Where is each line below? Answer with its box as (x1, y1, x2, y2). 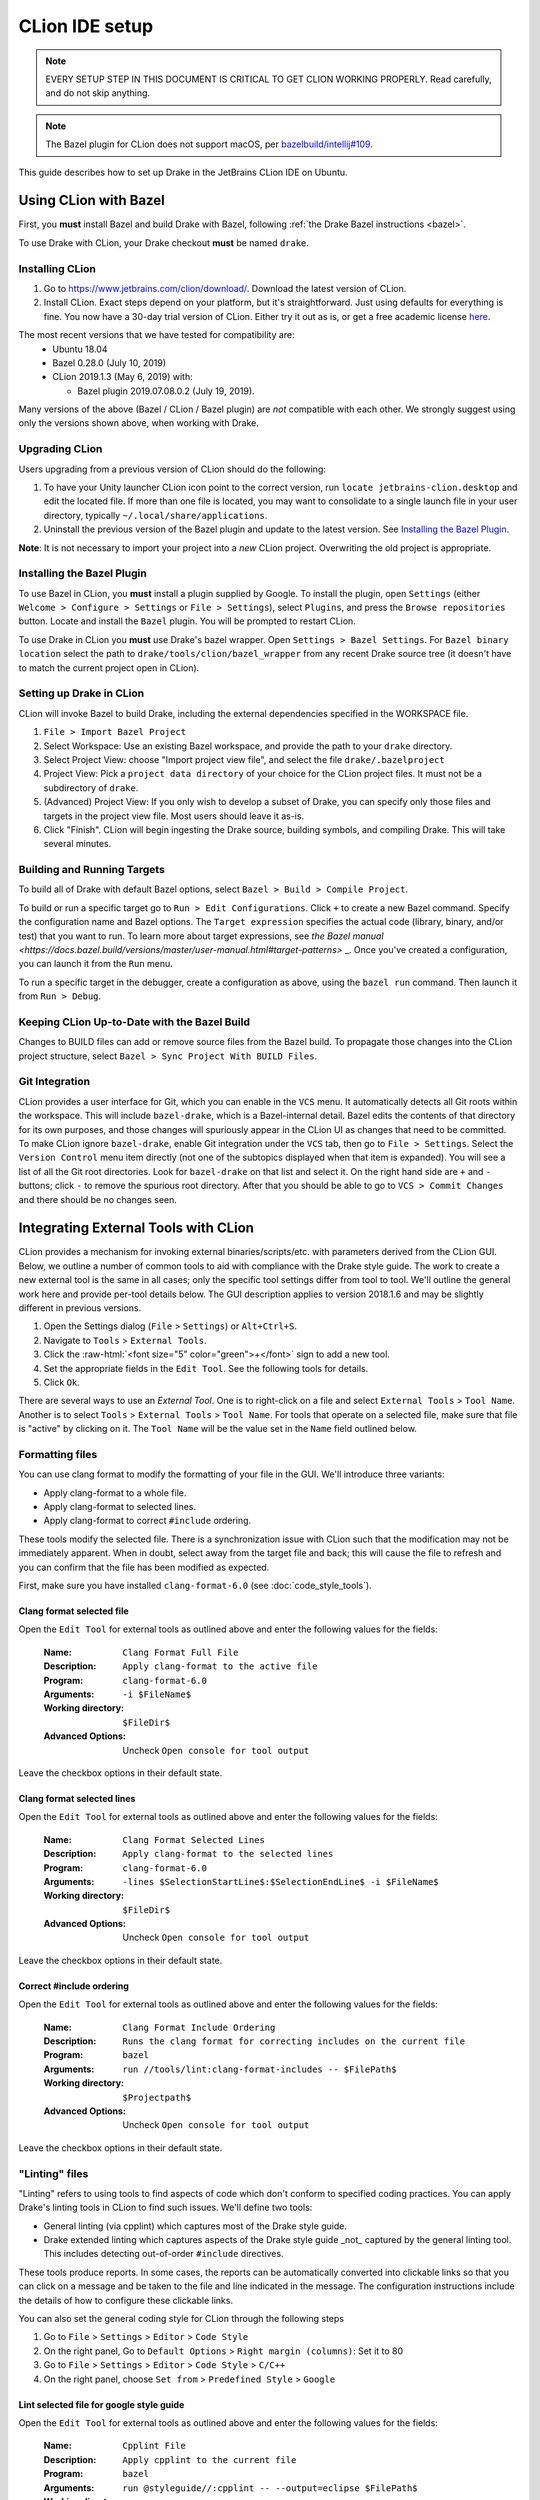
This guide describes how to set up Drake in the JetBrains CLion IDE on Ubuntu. (18, 166, 349, 178)
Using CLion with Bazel (18, 192, 165, 209)
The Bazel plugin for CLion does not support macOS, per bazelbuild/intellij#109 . (45, 138, 374, 150)
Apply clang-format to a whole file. (43, 1486, 187, 1499)
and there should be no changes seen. (18, 1193, 177, 1205)
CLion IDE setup (18, 15, 154, 37)
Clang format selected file (18, 1605, 129, 1617)
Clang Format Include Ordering (122, 2021, 276, 2033)
